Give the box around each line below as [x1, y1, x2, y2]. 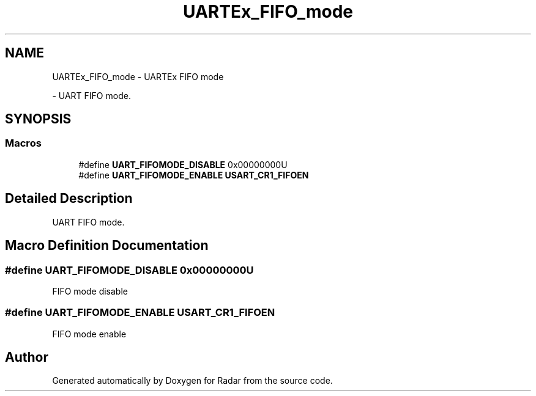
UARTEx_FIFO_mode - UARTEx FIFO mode [52, 71, 224, 82]
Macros [5, 137, 42, 150]
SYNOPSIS [5, 111, 72, 127]
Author [5, 350, 48, 365]
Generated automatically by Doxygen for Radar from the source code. [52, 375, 333, 386]
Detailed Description [5, 191, 133, 207]
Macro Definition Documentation [5, 238, 209, 254]
